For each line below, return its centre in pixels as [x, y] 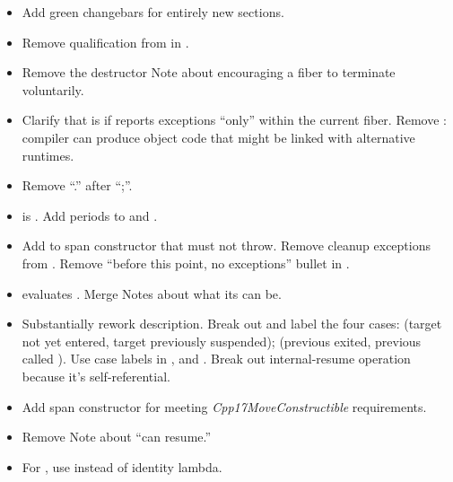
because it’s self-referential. [96, 376]
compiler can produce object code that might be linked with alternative [218, 137]
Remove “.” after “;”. [77, 185]
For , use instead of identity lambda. [122, 466]
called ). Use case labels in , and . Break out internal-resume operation [216, 359]
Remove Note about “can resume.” [117, 437]
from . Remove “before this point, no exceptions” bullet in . [186, 263]
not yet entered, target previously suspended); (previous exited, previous [222, 341]
